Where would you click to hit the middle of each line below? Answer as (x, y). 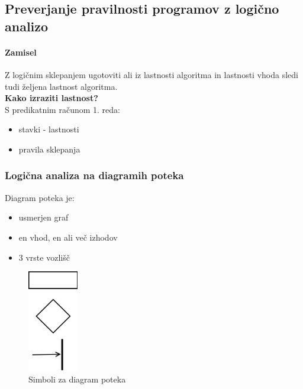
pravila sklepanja (49, 149)
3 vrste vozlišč (44, 257)
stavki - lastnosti (49, 129)
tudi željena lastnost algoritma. (61, 86)
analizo (27, 26)
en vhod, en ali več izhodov (68, 237)
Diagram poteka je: (40, 197)
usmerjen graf (43, 217)
